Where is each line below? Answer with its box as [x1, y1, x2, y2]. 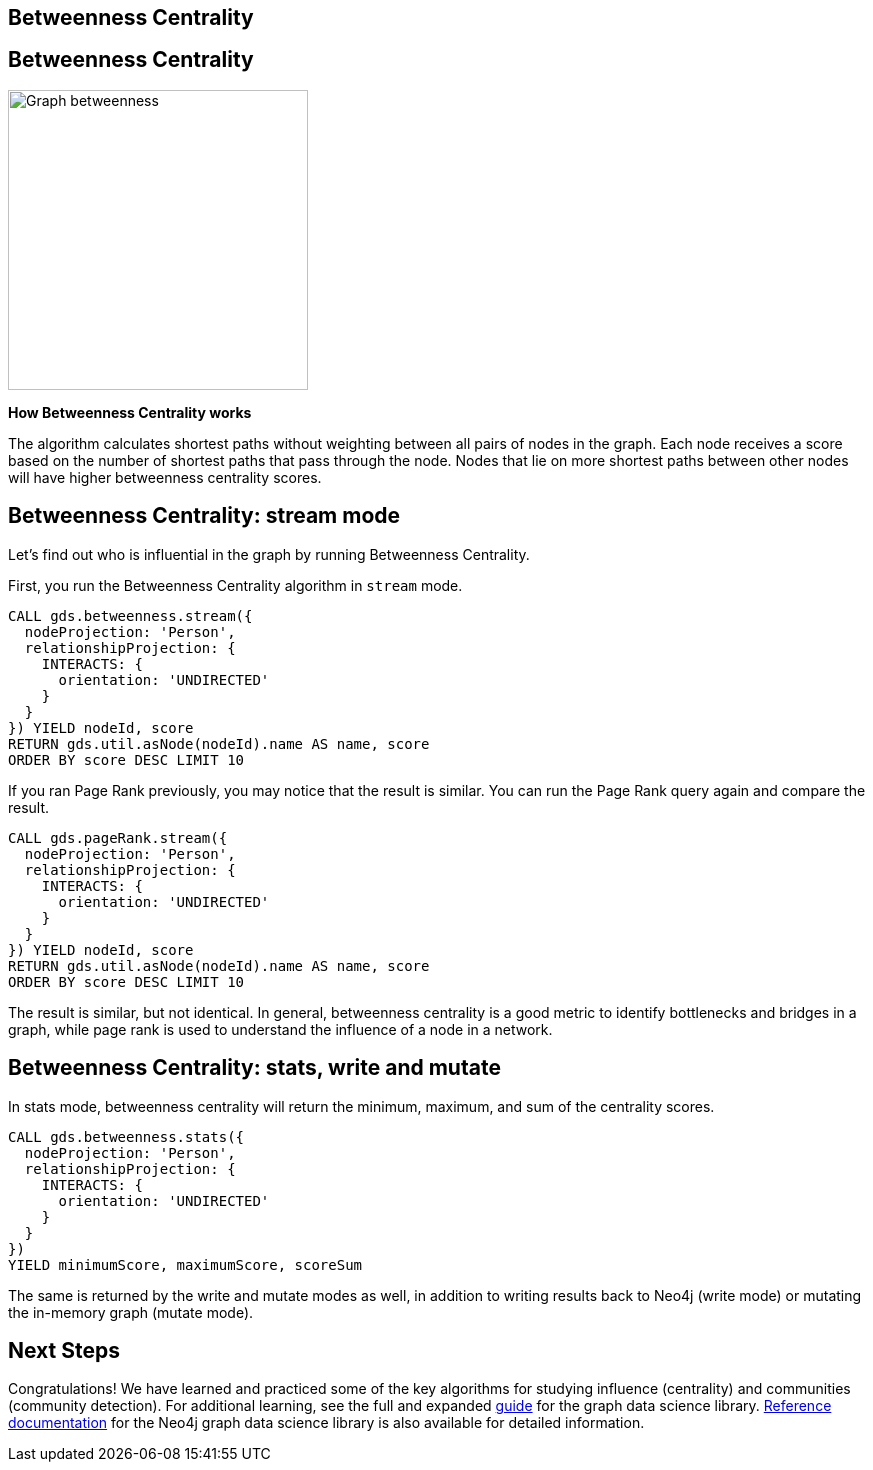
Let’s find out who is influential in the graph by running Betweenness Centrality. [8, 545, 530, 563]
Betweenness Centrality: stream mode [8, 503, 401, 529]
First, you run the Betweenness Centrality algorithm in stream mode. [8, 576, 463, 594]
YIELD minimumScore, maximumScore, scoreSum [8, 1256, 363, 1273]
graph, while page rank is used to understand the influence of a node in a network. [8, 1020, 553, 1038]
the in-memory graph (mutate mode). [8, 1303, 254, 1321]
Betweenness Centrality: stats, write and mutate [8, 1055, 501, 1081]
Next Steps [8, 1337, 120, 1363]
